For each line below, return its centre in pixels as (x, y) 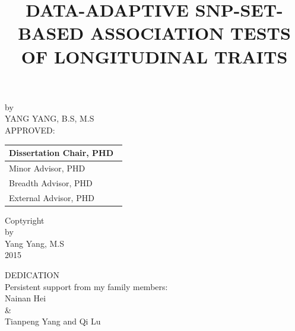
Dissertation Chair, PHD (61, 153)
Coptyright (25, 220)
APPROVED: (30, 130)
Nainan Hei (26, 298)
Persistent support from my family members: (86, 286)
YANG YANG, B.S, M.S (50, 118)
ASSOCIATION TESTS (190, 33)
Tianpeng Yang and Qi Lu (53, 321)
